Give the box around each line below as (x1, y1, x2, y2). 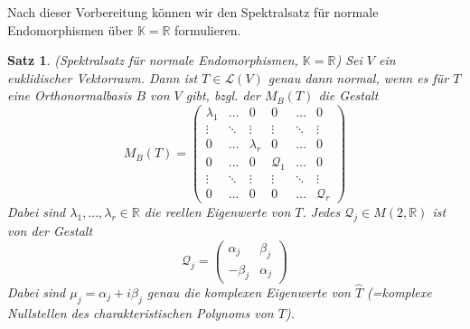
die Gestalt (318, 86, 379, 105)
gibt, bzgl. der (185, 86, 260, 105)
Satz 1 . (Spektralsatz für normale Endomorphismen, (7, 51, 298, 70)
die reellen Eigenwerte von (144, 202, 291, 221)
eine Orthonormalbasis (7, 86, 132, 105)
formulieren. (174, 20, 241, 39)
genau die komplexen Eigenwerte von (146, 282, 351, 301)
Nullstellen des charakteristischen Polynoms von (7, 303, 274, 322)
